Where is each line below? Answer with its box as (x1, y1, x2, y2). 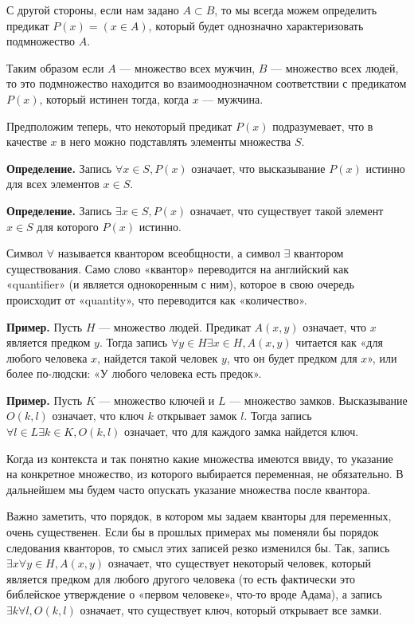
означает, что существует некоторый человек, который (107, 555, 372, 571)
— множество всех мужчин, (119, 59, 256, 76)
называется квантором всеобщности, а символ (57, 245, 280, 261)
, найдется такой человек (97, 349, 218, 366)
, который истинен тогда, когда (39, 90, 189, 107)
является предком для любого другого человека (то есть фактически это (6, 570, 355, 587)
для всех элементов (6, 175, 100, 192)
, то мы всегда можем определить (214, 2, 377, 18)
